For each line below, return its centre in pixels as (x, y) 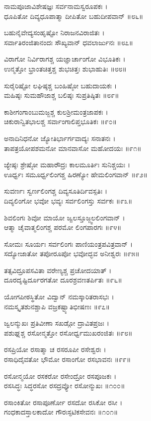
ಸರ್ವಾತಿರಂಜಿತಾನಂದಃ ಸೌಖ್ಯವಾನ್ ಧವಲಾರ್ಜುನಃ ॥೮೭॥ (69, 42)
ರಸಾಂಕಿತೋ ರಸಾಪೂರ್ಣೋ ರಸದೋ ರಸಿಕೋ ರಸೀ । (63, 402)
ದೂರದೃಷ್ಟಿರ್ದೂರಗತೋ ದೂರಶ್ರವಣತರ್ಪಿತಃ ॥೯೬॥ (63, 280)
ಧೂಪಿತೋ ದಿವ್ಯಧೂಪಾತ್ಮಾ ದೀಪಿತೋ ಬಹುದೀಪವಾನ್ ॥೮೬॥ (74, 16)
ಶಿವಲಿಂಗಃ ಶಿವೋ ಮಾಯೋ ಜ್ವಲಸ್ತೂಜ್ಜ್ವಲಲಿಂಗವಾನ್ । (65, 217)
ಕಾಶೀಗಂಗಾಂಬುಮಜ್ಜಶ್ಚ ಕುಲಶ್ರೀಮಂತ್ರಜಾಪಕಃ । (56, 111)
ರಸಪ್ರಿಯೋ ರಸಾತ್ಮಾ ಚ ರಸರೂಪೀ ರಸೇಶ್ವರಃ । (55, 349)
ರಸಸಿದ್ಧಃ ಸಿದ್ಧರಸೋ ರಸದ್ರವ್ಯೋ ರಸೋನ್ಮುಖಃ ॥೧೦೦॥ (65, 386)
